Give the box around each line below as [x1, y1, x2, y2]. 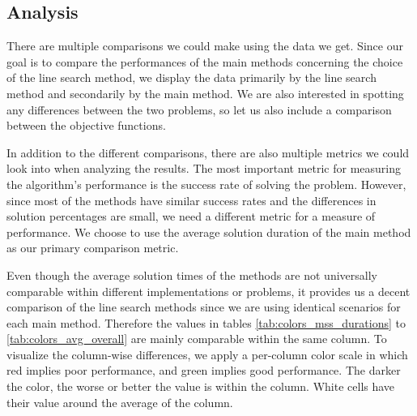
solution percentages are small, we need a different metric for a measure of [6, 208, 376, 225]
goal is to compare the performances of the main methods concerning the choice [6, 53, 403, 70]
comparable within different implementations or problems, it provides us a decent [6, 282, 411, 299]
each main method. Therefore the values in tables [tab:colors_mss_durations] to [6, 314, 406, 331]
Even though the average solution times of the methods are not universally [6, 266, 377, 283]
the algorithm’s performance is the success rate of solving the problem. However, [6, 175, 406, 192]
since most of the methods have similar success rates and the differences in [6, 191, 377, 208]
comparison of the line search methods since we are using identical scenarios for [6, 298, 401, 315]
